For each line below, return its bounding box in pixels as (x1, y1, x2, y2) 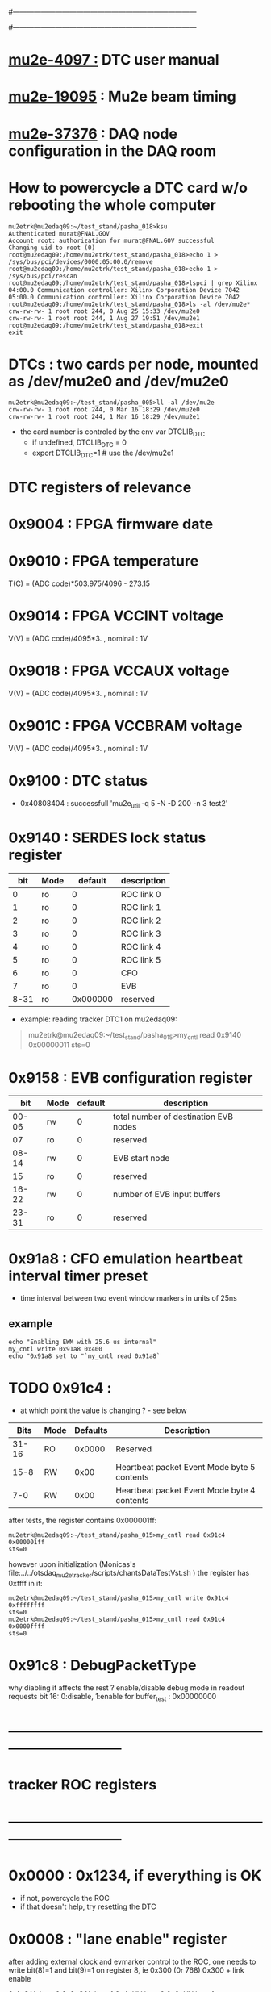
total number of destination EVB (112, 1111, 234, 1122)
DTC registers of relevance (8, 478, 192, 497)
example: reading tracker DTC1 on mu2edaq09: (19, 1014, 177, 1024)
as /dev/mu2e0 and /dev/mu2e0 (8, 372, 230, 390)
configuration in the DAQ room (8, 141, 217, 160)
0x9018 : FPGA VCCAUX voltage (8, 662, 230, 680)
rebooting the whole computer (8, 195, 216, 214)
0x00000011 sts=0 (27, 1040, 90, 1050)
